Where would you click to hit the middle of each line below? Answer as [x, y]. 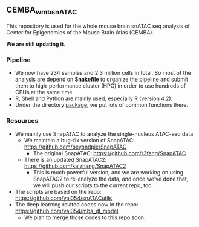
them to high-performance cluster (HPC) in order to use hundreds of [100, 86]
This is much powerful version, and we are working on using [108, 172]
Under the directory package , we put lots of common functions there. [102, 105]
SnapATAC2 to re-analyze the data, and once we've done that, [111, 179]
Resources [22, 121]
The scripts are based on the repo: [58, 191]
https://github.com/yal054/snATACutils [64, 198]
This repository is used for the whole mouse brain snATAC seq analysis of [98, 26]
